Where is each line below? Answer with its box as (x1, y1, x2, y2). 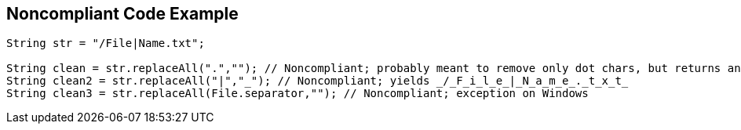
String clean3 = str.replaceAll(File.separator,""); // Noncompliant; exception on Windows (6, 87, 589, 100)
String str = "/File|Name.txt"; (6, 37, 205, 50)
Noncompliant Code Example (6, 4, 239, 23)
